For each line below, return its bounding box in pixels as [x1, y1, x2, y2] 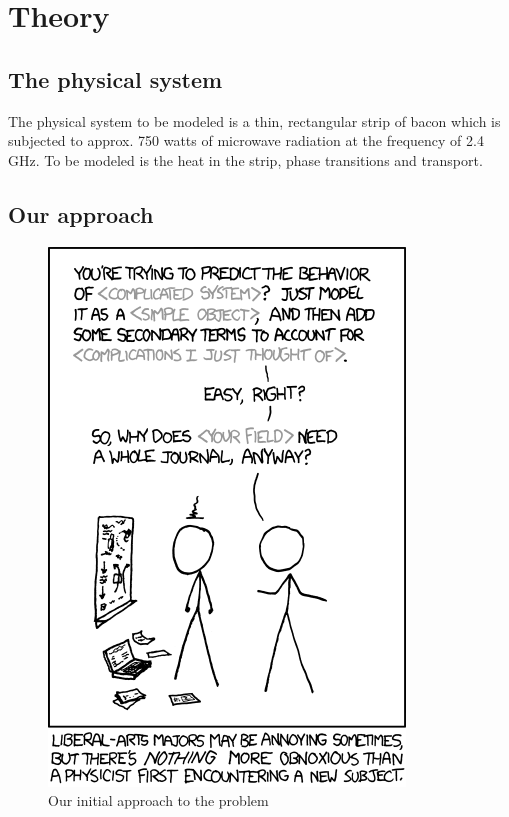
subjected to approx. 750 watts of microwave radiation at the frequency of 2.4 [8, 130, 484, 151]
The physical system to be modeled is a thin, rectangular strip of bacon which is [8, 110, 501, 131]
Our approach [8, 198, 154, 229]
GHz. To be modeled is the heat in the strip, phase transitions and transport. [8, 149, 483, 170]
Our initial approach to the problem [48, 790, 269, 811]
